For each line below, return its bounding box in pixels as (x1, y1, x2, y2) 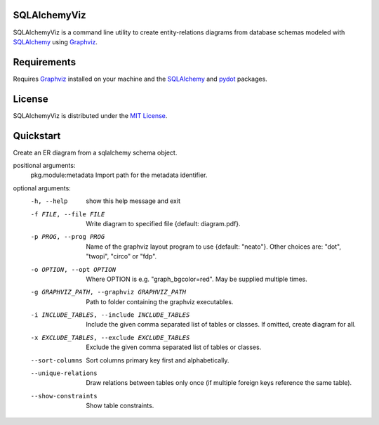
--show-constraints (30, 392, 98, 400)
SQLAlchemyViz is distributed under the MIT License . (13, 111, 168, 119)
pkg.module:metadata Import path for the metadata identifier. (30, 171, 208, 179)
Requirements (13, 56, 77, 68)
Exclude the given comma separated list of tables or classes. (86, 343, 262, 351)
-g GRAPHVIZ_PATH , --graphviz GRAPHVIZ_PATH (30, 288, 187, 296)
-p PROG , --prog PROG (30, 233, 105, 241)
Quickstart (13, 130, 61, 142)
